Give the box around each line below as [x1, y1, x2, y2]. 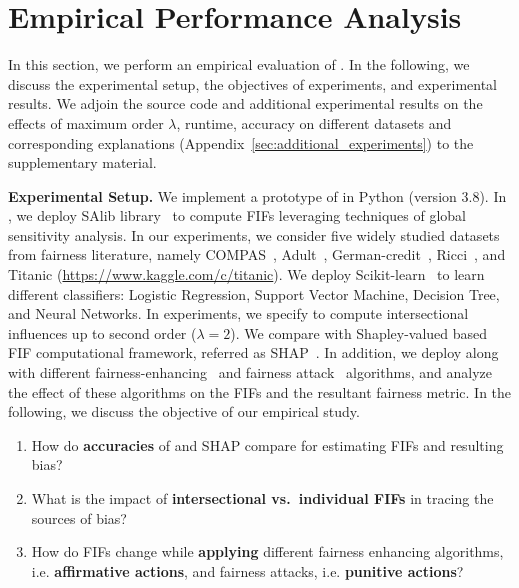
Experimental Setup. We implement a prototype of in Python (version [8, 185, 457, 206]
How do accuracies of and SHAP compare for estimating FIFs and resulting [31, 434, 504, 455]
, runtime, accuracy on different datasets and [176, 112, 452, 133]
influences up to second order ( [8, 322, 197, 343]
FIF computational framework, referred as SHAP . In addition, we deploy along [8, 342, 499, 363]
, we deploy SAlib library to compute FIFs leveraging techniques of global [8, 205, 467, 226]
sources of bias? [31, 507, 127, 528]
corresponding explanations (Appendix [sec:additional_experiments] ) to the [8, 132, 474, 153]
